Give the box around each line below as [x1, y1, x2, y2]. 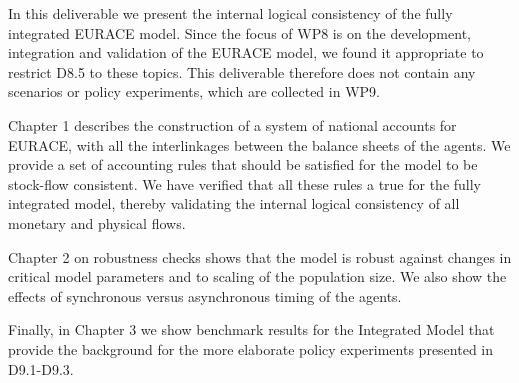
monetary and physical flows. [8, 212, 186, 233]
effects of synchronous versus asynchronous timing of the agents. [8, 285, 402, 306]
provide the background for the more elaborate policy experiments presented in [8, 338, 493, 359]
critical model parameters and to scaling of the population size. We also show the [8, 266, 507, 287]
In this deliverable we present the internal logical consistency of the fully [8, 3, 453, 23]
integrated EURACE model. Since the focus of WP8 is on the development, [8, 22, 471, 43]
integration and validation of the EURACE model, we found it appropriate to [8, 42, 484, 63]
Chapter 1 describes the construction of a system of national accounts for [8, 114, 457, 135]
